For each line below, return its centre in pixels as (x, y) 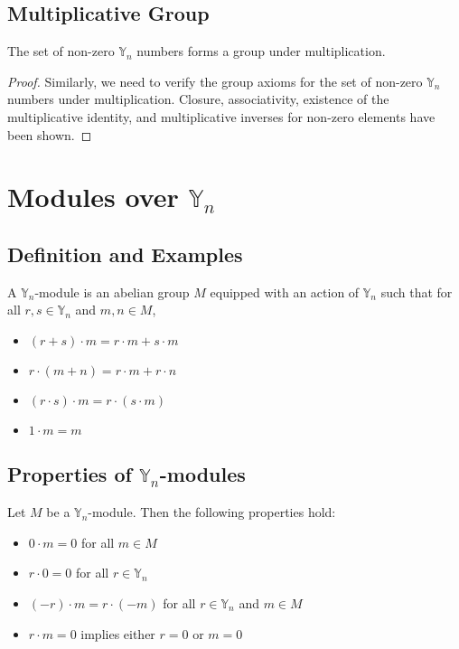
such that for (417, 292)
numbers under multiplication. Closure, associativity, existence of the (198, 99)
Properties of (70, 474)
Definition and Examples (125, 254)
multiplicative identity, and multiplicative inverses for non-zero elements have (221, 116)
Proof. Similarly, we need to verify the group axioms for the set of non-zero (215, 81)
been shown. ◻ (50, 134)
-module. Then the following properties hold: (212, 512)
